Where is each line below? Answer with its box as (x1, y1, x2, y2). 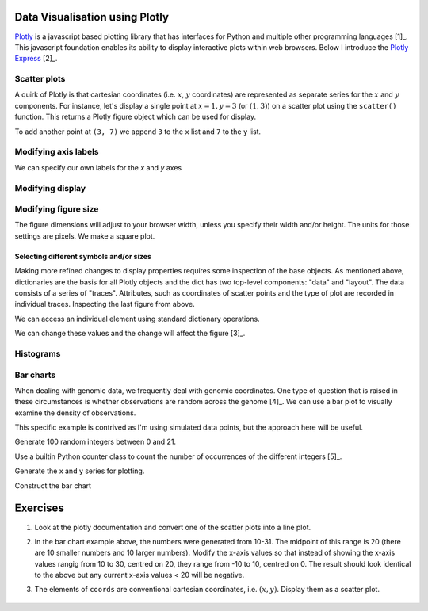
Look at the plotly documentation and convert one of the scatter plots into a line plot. (34, 522, 311, 532)
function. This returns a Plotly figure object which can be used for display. (14, 112, 257, 122)
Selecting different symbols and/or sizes (14, 251, 152, 261)
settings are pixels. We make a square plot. (14, 231, 155, 241)
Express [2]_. (14, 54, 58, 63)
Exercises (14, 502, 65, 515)
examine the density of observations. (14, 408, 136, 418)
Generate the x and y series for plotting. (14, 466, 145, 475)
